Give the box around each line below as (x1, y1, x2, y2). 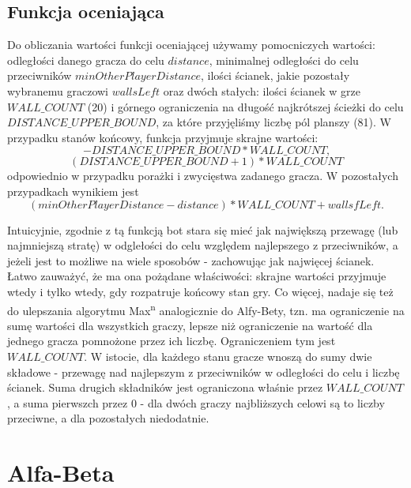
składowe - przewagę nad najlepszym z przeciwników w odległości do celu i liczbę (7, 363, 400, 380)
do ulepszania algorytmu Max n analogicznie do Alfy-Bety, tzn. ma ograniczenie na (7, 299, 405, 318)
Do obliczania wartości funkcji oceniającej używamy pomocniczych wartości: (7, 36, 375, 53)
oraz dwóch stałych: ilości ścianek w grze (163, 82, 360, 99)
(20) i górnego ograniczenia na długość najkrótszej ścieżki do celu (87, 98, 404, 114)
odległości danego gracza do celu (7, 51, 164, 68)
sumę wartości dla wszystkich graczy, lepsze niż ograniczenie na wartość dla (7, 317, 373, 333)
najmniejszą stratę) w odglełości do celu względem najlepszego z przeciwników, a (7, 237, 398, 253)
